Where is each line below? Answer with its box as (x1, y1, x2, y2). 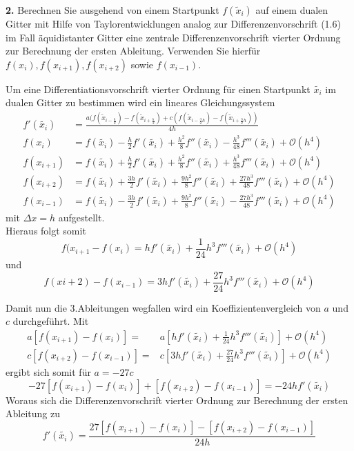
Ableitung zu (6, 406, 60, 421)
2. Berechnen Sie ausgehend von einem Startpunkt (6, 3, 219, 17)
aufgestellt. (58, 210, 105, 224)
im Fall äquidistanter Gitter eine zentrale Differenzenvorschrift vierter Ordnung (6, 30, 341, 44)
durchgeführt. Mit (12, 314, 89, 328)
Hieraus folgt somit (6, 223, 86, 238)
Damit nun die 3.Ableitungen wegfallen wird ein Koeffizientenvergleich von (6, 300, 321, 314)
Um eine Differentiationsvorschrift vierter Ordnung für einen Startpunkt (6, 81, 311, 96)
